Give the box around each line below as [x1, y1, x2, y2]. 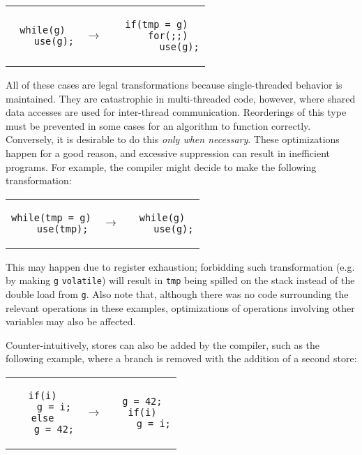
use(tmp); [36, 223, 89, 234]
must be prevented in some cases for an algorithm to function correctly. [6, 118, 311, 133]
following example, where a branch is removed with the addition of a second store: [6, 351, 357, 366]
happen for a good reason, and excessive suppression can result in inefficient [6, 145, 331, 160]
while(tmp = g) [11, 211, 91, 223]
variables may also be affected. [6, 314, 136, 329]
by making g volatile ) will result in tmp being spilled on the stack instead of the [6, 273, 355, 288]
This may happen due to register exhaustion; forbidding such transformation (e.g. [6, 259, 355, 274]
